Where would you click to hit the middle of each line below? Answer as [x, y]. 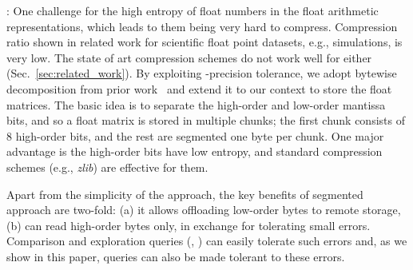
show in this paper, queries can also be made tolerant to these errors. [176, 256]
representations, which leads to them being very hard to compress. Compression [202, 26]
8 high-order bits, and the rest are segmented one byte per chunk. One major [195, 135]
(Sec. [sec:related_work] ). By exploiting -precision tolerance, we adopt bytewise [202, 73]
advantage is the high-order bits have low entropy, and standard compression [195, 151]
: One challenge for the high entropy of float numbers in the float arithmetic [193, 10]
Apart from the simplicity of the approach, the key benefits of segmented [185, 194]
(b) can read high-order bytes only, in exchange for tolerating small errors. [189, 225]
